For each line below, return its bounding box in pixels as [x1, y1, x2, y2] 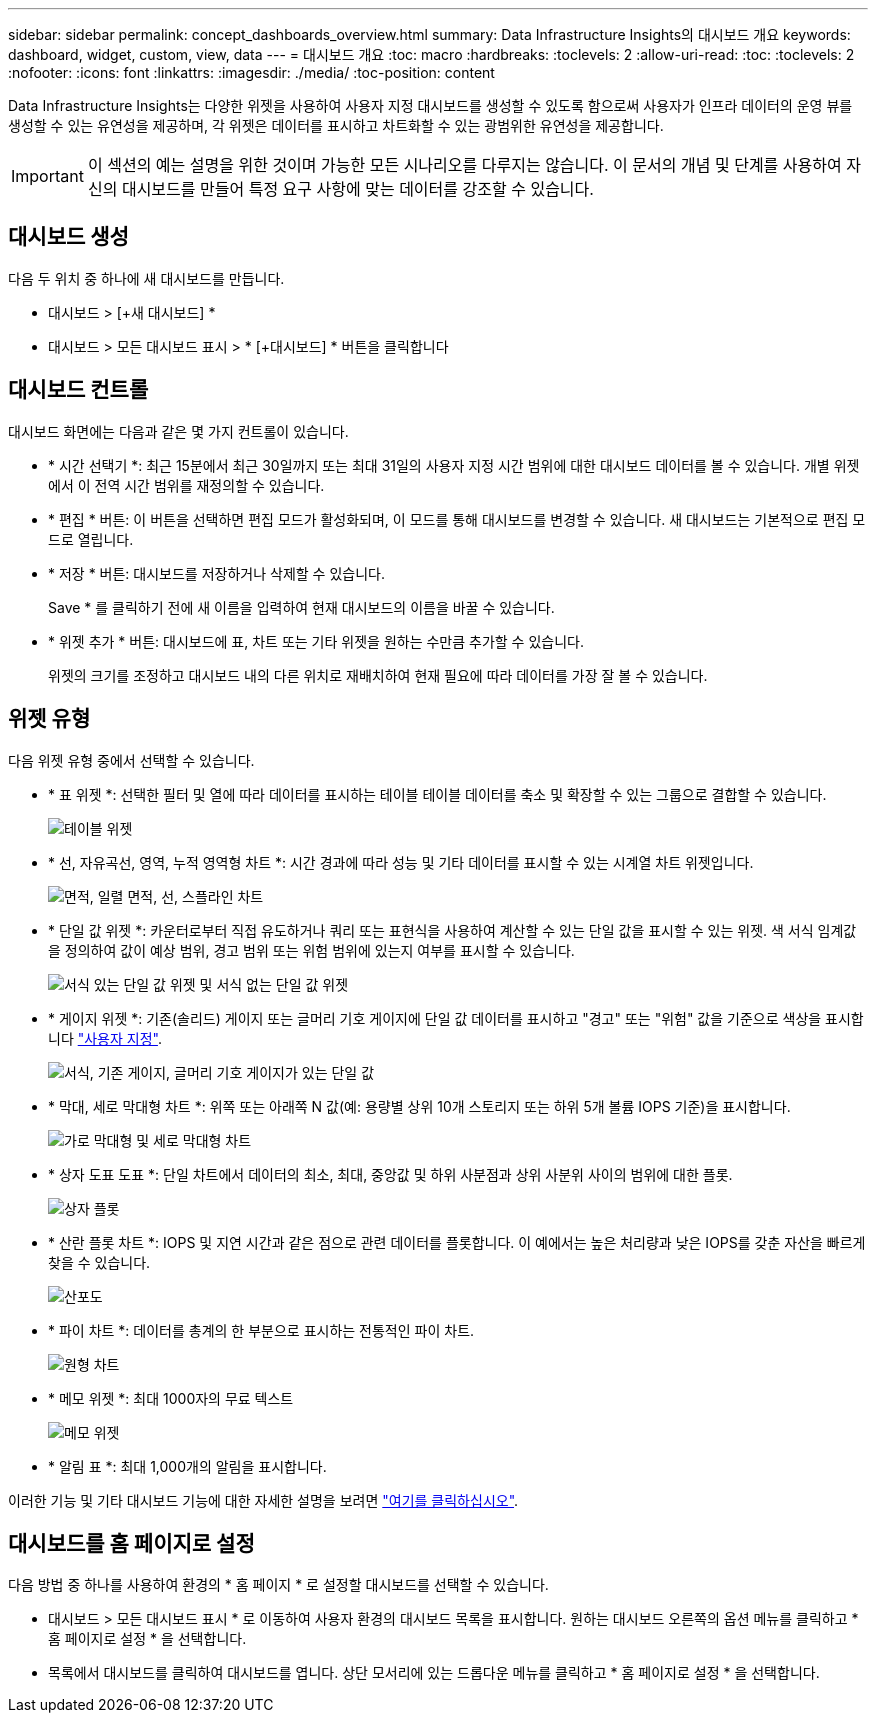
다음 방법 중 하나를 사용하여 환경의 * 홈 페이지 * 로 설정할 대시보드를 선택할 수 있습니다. [8, 1576, 549, 1594]
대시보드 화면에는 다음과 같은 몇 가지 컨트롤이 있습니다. [8, 422, 349, 440]
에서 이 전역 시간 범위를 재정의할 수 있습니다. [48, 476, 325, 494]
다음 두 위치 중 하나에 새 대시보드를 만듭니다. [8, 269, 285, 287]
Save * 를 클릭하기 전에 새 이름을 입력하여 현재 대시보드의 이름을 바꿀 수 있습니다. [48, 598, 555, 616]
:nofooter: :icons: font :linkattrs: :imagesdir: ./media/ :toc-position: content [8, 64, 495, 81]
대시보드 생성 [8, 224, 129, 250]
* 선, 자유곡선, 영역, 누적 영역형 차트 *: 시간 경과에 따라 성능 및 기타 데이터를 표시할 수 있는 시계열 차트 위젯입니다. [48, 853, 754, 871]
